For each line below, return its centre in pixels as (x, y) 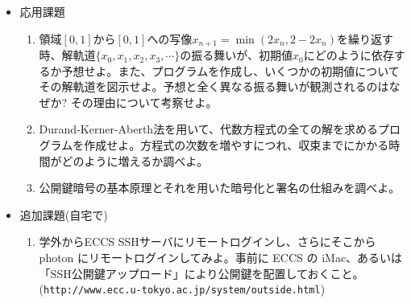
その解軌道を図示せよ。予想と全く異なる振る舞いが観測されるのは (214, 86)
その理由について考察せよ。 (144, 102)
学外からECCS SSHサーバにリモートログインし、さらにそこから (208, 242)
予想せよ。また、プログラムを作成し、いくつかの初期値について (230, 70)
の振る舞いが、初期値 (236, 55)
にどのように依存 (349, 55)
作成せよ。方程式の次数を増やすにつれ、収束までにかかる (237, 145)
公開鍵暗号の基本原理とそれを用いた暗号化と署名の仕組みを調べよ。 (220, 188)
